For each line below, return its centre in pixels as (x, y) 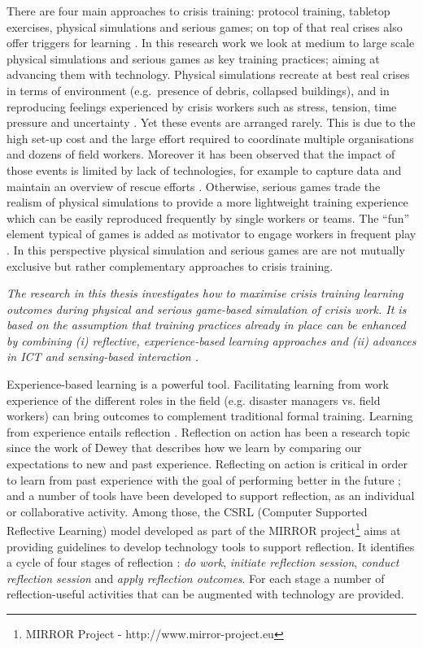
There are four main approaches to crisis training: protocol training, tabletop (198, 11)
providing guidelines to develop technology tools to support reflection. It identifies (211, 546)
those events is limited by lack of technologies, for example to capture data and (204, 170)
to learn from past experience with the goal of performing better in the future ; (204, 479)
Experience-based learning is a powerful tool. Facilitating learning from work (198, 384)
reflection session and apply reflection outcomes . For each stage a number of (196, 578)
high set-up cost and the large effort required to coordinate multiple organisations (210, 138)
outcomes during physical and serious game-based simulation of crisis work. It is (207, 309)
